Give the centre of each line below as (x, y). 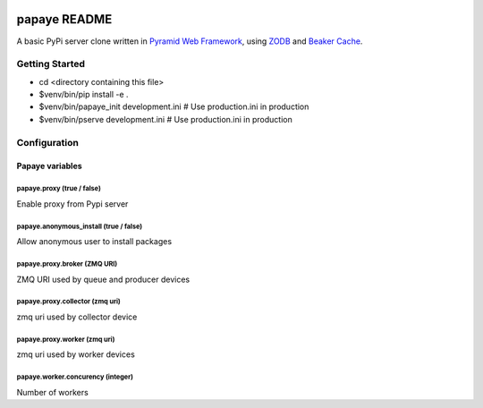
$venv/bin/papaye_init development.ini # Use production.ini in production (174, 106)
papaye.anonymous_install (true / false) (80, 226)
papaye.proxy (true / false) (59, 189)
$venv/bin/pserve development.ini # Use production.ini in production (165, 119)
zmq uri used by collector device (77, 317)
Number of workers (52, 392)
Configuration (48, 142)
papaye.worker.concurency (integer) (75, 377)
